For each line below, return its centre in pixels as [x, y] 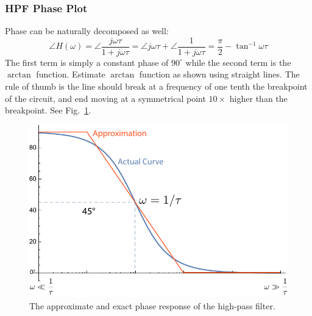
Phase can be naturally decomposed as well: [87, 31]
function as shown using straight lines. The [219, 74]
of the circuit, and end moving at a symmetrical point [105, 98]
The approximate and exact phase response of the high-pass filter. [152, 305]
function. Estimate [71, 74]
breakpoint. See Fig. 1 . [48, 110]
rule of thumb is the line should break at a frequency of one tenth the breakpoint [156, 86]
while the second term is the [238, 62]
